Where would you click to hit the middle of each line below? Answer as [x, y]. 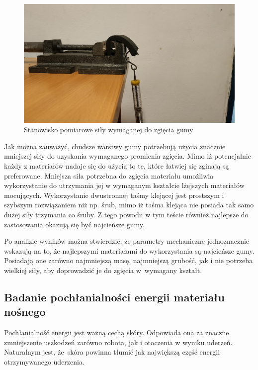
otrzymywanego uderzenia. [44, 361]
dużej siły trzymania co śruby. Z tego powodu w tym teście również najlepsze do [126, 215]
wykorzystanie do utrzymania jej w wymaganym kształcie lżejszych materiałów [124, 185]
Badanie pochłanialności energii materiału [114, 297]
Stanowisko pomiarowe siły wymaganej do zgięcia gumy [109, 130]
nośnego [25, 312]
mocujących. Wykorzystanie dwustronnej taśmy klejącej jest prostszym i [114, 195]
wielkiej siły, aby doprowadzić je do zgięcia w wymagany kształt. [103, 270]
